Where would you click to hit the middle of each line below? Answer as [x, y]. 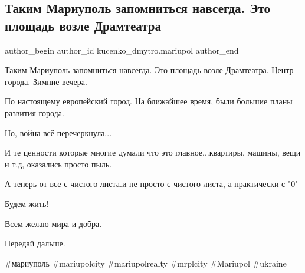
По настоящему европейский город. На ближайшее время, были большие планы [149, 101]
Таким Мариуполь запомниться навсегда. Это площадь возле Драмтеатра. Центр [149, 70]
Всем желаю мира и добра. [53, 223]
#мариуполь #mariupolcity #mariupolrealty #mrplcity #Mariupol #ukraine [146, 263]
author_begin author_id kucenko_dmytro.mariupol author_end [122, 50]
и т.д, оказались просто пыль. [58, 164]
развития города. [35, 112]
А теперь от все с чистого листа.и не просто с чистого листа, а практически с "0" [152, 184]
